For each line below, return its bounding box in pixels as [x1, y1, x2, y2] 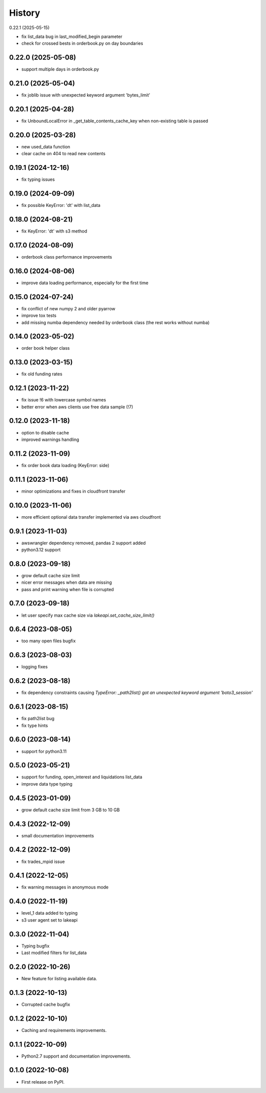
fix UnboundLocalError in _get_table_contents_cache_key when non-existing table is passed [21, 118, 208, 124]
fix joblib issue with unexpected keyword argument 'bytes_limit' [21, 92, 150, 98]
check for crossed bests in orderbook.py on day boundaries [21, 40, 143, 46]
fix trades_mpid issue [21, 859, 65, 864]
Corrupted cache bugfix [21, 1001, 70, 1007]
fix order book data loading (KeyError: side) [21, 462, 109, 468]
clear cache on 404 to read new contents [21, 151, 106, 157]
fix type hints [21, 722, 48, 729]
